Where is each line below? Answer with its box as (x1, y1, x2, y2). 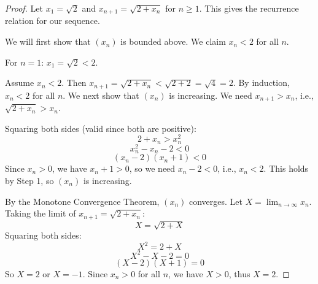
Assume (5, 76, 34, 89)
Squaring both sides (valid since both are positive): (5, 121, 196, 134)
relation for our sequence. (5, 14, 100, 27)
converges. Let (188, 194, 242, 207)
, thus (228, 267, 250, 280)
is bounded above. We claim (120, 35, 226, 48)
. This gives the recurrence (199, 2, 299, 14)
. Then (61, 76, 87, 89)
